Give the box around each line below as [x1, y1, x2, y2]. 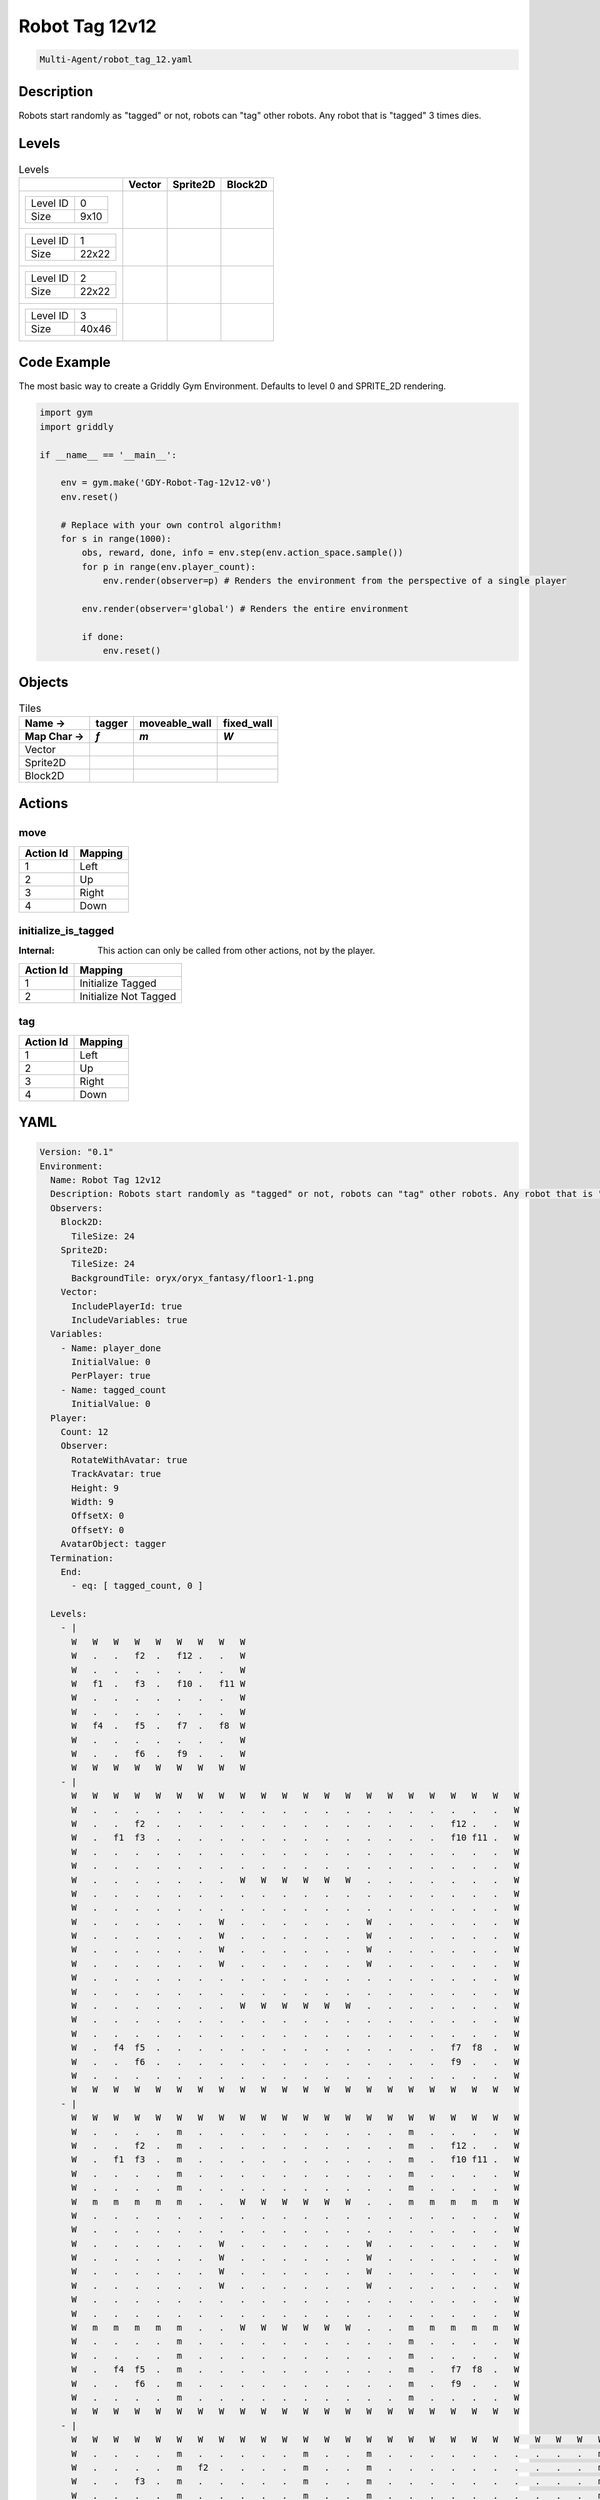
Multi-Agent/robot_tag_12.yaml [39, 54, 194, 65]
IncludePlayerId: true [71, 1300, 183, 1312]
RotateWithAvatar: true [71, 1454, 188, 1465]
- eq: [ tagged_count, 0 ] [71, 1580, 204, 1592]
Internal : [18, 945, 55, 957]
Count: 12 [60, 1426, 109, 1438]
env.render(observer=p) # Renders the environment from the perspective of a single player [102, 575, 567, 587]
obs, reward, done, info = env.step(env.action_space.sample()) [81, 547, 404, 559]
